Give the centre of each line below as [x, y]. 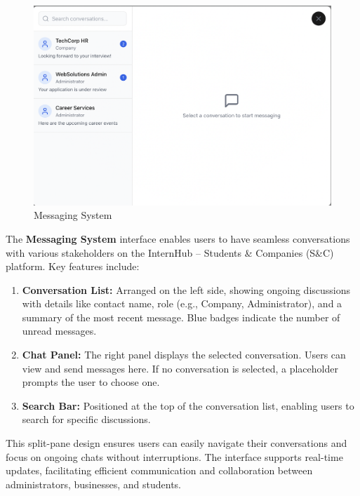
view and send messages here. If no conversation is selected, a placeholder [180, 368]
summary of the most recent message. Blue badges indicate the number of [181, 317]
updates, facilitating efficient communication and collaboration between [159, 470]
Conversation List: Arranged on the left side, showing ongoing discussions [186, 289]
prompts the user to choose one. [91, 382]
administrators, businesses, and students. [93, 484]
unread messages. [59, 331]
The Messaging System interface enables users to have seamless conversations [178, 238]
